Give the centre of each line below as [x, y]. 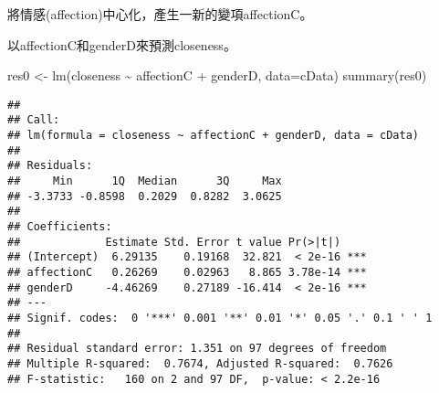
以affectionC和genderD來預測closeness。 [122, 44]
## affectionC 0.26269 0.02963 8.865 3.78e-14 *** [187, 272]
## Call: [34, 120]
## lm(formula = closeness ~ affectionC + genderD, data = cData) [214, 136]
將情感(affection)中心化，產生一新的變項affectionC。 [160, 14]
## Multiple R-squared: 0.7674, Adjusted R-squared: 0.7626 [200, 363]
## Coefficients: [60, 227]
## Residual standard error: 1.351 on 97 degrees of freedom [197, 349]
